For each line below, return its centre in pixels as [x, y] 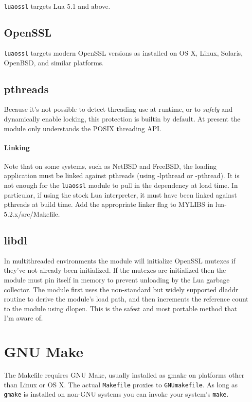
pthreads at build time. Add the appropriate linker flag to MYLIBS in [109, 204]
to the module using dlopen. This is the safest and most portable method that [121, 308]
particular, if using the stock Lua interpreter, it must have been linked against [121, 194]
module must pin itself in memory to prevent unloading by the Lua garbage [117, 279]
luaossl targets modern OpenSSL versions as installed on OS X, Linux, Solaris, [123, 52]
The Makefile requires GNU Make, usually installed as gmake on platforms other [124, 375]
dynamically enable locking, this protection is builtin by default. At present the [122, 118]
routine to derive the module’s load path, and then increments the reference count [126, 299]
